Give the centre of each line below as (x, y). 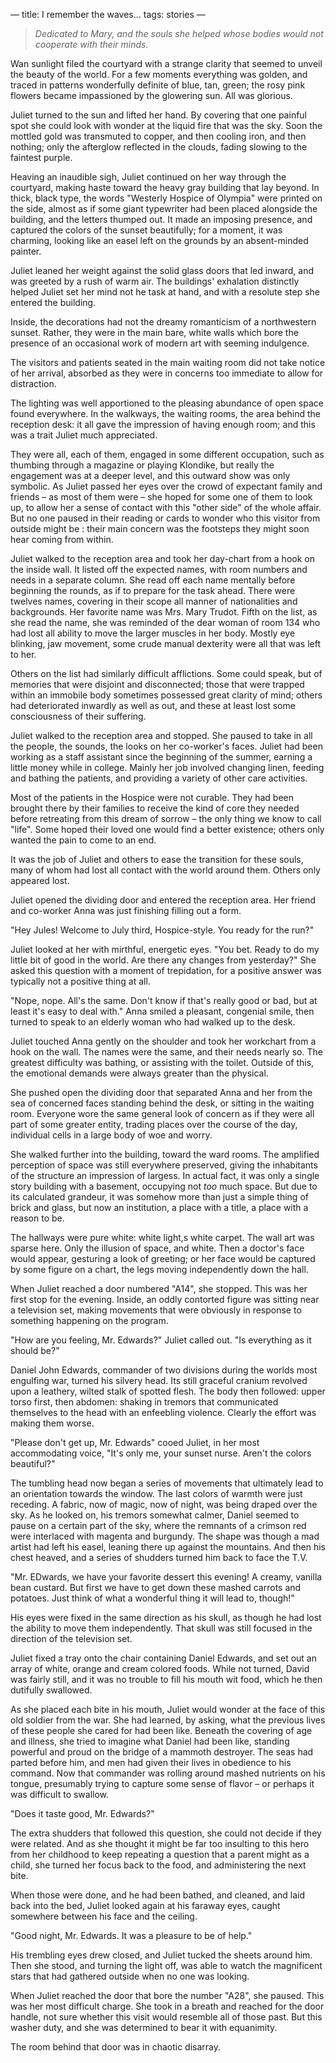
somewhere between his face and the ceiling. (104, 1916)
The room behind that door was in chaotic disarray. (116, 2047)
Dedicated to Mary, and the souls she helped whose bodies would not (179, 33)
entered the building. (53, 302)
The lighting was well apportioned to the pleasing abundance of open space (167, 403)
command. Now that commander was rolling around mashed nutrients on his (168, 1773)
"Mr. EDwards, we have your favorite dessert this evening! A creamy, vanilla (166, 1577)
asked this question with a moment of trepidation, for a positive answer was (166, 970)
